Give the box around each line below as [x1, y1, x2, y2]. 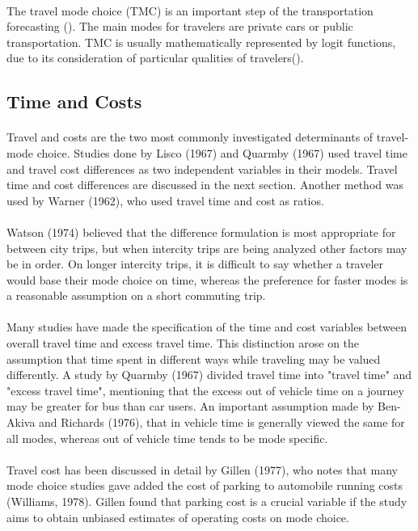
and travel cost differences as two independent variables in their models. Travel [6, 160, 398, 177]
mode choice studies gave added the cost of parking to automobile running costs [6, 477, 403, 494]
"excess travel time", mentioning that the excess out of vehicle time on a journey [6, 381, 404, 398]
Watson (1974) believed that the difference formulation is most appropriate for [6, 223, 396, 240]
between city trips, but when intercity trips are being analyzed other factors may [6, 239, 407, 256]
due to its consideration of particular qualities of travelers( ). [6, 49, 304, 66]
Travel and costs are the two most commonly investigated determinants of [6, 129, 374, 145]
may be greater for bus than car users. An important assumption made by [6, 398, 374, 415]
